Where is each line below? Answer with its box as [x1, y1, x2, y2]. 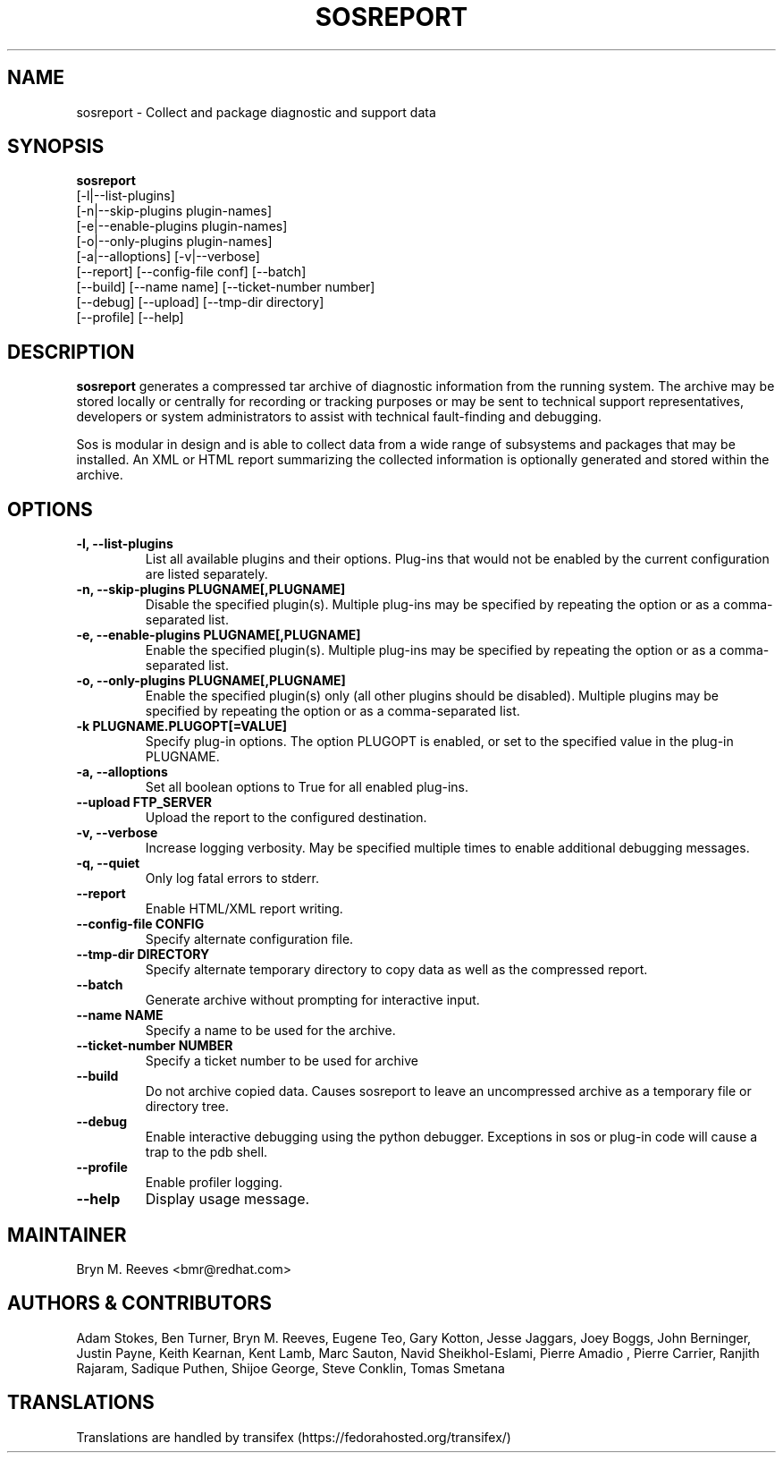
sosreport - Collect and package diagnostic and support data [76, 104, 436, 120]
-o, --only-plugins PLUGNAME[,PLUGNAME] [76, 673, 346, 689]
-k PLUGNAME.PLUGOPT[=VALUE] [76, 718, 287, 734]
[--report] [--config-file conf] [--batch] [76, 264, 307, 280]
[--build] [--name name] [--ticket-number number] [76, 279, 375, 295]
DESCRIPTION [7, 340, 135, 363]
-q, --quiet [76, 855, 140, 871]
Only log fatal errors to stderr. [145, 870, 319, 887]
